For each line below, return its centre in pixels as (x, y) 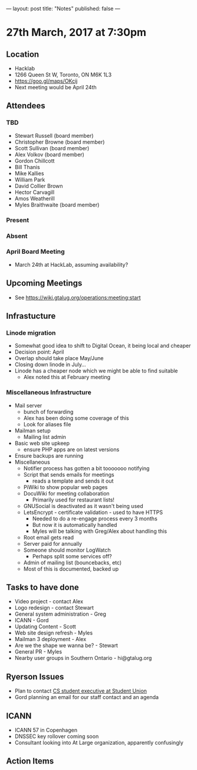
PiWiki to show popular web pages (65, 487)
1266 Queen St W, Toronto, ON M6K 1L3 (63, 75)
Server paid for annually (53, 543)
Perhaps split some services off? (72, 556)
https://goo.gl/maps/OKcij (46, 81)
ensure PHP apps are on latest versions (71, 449)
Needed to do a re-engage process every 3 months (95, 518)
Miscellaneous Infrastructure (49, 393)
